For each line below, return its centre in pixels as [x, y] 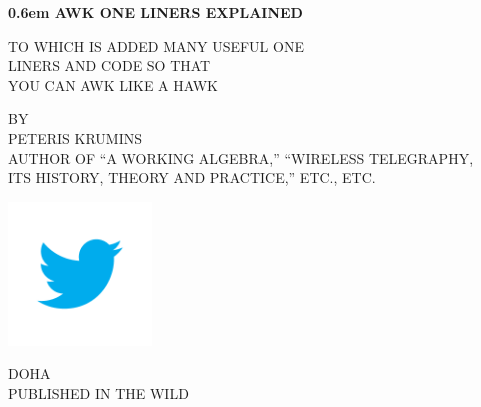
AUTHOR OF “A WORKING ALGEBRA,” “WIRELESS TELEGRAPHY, [241, 157]
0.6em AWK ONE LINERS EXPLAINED [155, 12]
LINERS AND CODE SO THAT [109, 65]
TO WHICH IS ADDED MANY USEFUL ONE [156, 45]
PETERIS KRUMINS [75, 137]
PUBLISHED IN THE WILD [98, 392]
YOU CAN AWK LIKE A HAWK [113, 84]
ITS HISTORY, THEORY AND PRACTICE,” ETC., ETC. [192, 177]
